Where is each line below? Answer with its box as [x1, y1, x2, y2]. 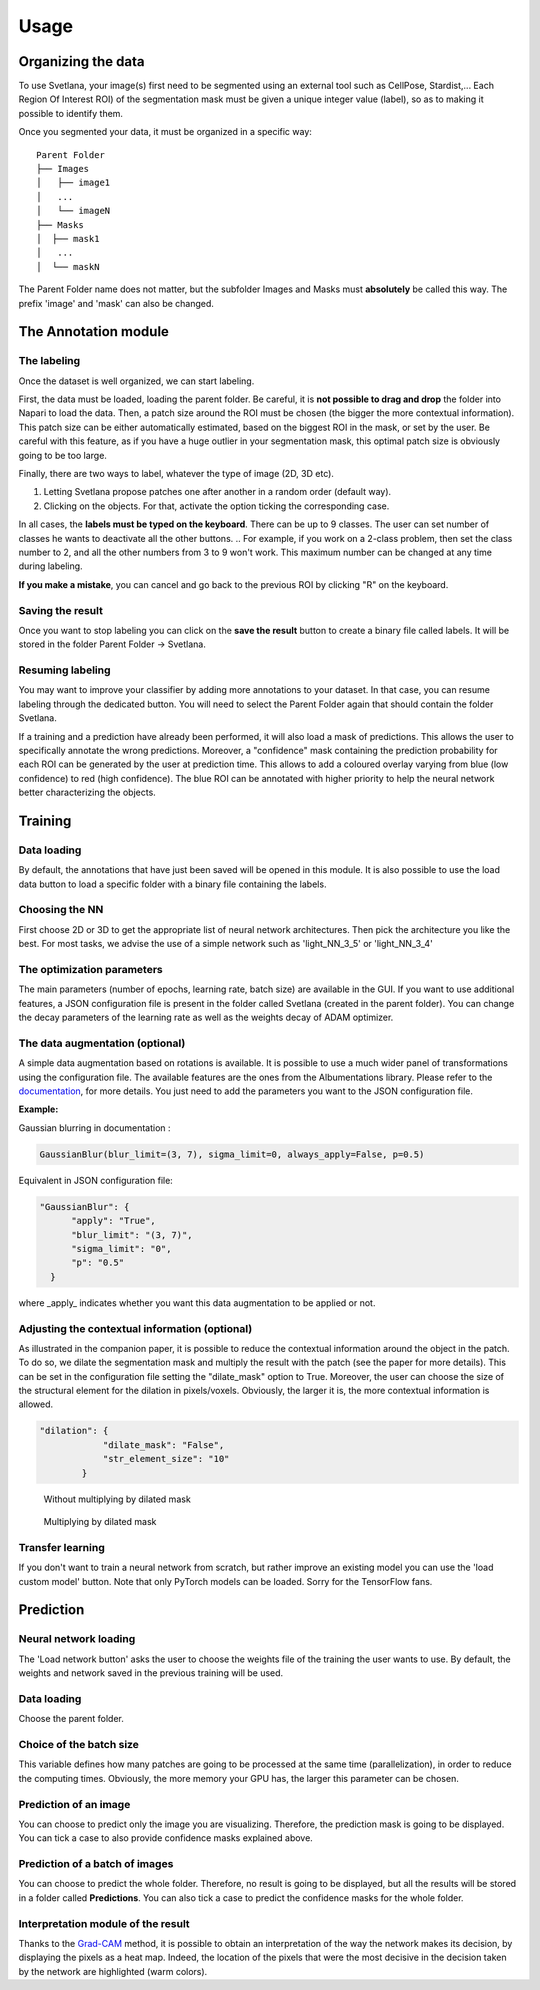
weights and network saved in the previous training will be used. [18, 1667, 284, 1679]
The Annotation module [18, 323, 170, 340]
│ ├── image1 [36, 177, 111, 189]
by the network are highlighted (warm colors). [18, 1965, 208, 1977]
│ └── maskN [36, 261, 100, 272]
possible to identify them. [18, 107, 124, 119]
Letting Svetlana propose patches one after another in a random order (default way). [43, 486, 392, 498]
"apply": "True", [71, 1215, 157, 1227]
